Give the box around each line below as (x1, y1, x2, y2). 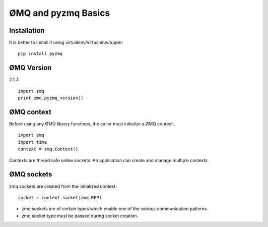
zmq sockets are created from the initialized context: (9, 183, 117, 189)
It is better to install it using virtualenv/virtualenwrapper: (9, 40, 124, 46)
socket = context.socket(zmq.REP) (18, 195, 102, 200)
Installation (9, 26, 45, 35)
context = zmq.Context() (18, 146, 78, 152)
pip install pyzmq (18, 51, 63, 57)
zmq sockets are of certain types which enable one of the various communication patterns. (21, 206, 208, 212)
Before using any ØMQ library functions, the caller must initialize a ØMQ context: (9, 121, 174, 127)
